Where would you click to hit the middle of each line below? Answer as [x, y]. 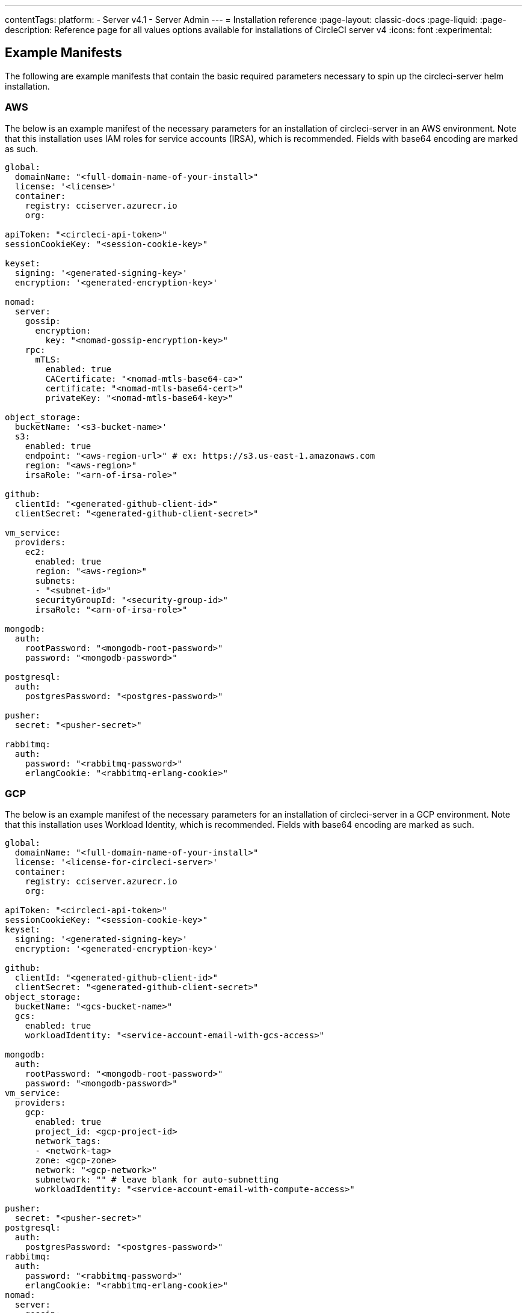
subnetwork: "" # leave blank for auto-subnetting [157, 1180]
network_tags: [68, 1141]
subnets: [56, 580]
